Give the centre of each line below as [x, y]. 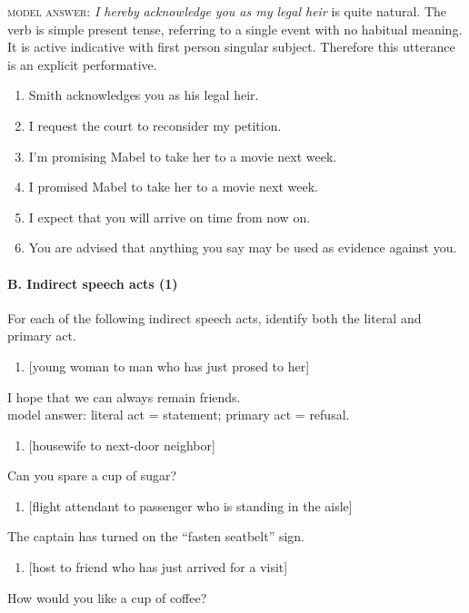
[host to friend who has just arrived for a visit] [158, 567]
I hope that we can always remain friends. [124, 396]
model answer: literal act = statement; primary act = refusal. [179, 415]
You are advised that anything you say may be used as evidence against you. [243, 247]
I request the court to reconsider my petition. [155, 125]
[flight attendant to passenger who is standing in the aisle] [190, 505]
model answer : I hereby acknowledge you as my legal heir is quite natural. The [227, 11]
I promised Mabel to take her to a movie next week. [174, 187]
